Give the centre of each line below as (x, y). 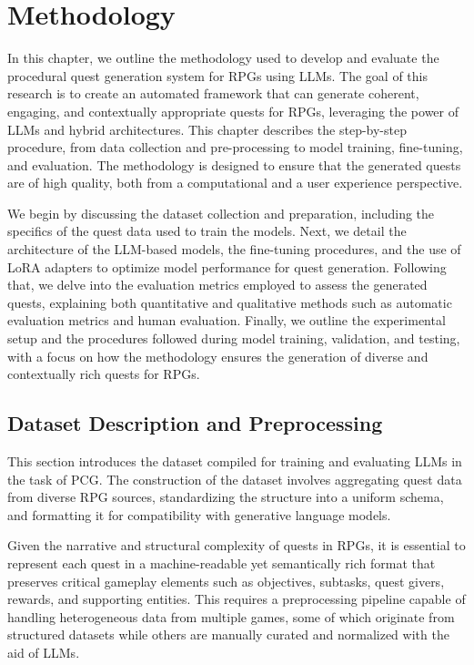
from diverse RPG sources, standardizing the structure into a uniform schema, (226, 497)
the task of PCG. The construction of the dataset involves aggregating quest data (235, 479)
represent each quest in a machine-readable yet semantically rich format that (222, 563)
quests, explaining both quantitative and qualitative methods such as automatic (230, 302)
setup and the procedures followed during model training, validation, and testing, (234, 338)
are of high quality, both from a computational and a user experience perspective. (235, 183)
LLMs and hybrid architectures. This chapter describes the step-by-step (207, 129)
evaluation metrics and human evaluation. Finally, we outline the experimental (227, 320)
